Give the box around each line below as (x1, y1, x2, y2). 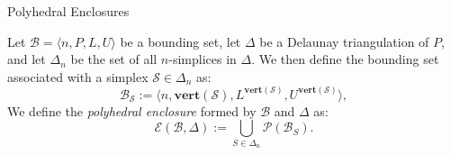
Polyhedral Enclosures (7, 2, 130, 20)
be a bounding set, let (120, 32, 241, 50)
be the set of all (70, 50, 158, 68)
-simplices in (168, 50, 237, 68)
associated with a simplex (7, 67, 149, 86)
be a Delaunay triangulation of (259, 32, 429, 50)
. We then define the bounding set (251, 50, 439, 68)
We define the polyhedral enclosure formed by (7, 101, 257, 120)
